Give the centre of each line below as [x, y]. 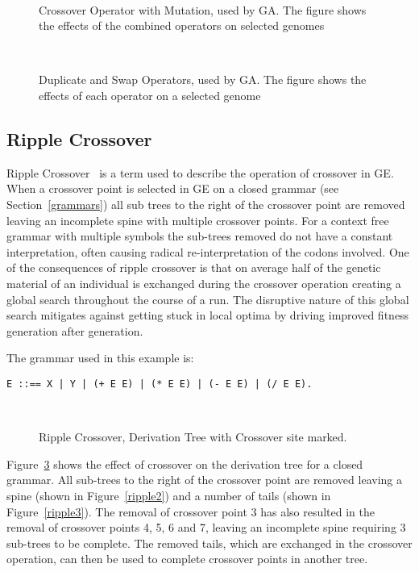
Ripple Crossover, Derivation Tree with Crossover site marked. [193, 437]
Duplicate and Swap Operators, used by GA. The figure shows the [203, 79]
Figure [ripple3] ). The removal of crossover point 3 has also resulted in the [191, 511]
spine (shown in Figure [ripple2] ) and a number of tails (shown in [169, 495]
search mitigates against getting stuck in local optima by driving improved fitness [208, 315]
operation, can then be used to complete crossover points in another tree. [187, 559]
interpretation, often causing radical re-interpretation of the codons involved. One [208, 251]
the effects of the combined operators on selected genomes [182, 25]
